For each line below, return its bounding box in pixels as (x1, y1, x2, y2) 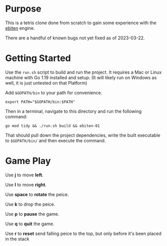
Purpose (5, 3, 42, 15)
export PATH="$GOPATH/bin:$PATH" (5, 99, 75, 104)
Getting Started (5, 52, 71, 64)
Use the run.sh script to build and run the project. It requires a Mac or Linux (5, 69, 162, 75)
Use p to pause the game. (5, 211, 59, 217)
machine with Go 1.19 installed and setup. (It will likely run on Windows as (5, 74, 157, 81)
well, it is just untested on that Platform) (5, 80, 88, 86)
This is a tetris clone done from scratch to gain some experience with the (5, 20, 157, 26)
